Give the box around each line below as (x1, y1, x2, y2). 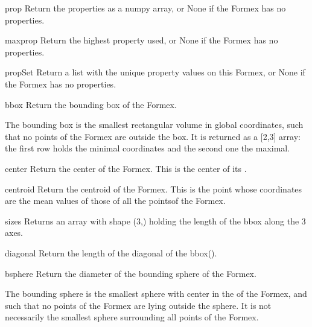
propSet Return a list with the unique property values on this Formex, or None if (5, 66, 305, 78)
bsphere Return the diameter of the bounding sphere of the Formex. (5, 267, 256, 279)
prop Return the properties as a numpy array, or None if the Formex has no (5, 2, 286, 14)
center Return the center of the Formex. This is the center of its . (5, 162, 247, 174)
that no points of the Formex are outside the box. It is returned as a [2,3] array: (5, 130, 301, 142)
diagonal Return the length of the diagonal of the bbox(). (5, 246, 217, 259)
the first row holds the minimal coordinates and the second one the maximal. (5, 142, 290, 154)
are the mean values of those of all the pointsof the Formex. (5, 194, 226, 207)
